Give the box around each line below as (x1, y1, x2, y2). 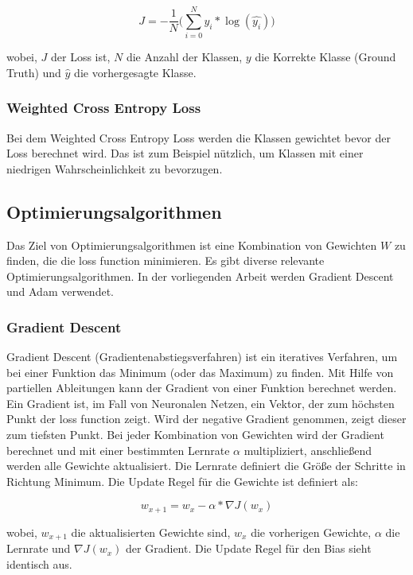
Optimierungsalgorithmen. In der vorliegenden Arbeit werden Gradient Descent (6, 267, 394, 284)
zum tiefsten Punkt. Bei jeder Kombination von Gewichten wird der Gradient (6, 426, 384, 443)
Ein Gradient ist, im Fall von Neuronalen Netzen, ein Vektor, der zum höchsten (6, 394, 395, 411)
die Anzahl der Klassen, (126, 49, 243, 65)
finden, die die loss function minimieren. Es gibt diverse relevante (6, 252, 325, 269)
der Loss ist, (51, 49, 111, 65)
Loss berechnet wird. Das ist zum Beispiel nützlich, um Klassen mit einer (6, 145, 364, 161)
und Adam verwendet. (6, 283, 114, 300)
